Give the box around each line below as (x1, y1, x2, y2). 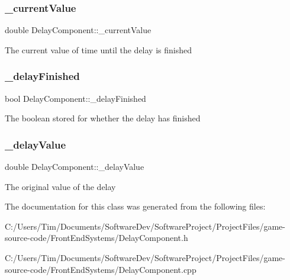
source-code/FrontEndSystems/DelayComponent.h (5, 231, 188, 244)
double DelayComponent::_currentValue (5, 24, 152, 36)
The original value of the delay (5, 180, 116, 192)
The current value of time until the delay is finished (5, 43, 192, 56)
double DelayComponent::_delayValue (5, 160, 144, 173)
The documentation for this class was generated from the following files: (5, 200, 266, 213)
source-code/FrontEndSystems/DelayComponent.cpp (5, 263, 196, 275)
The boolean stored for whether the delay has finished (5, 112, 201, 124)
